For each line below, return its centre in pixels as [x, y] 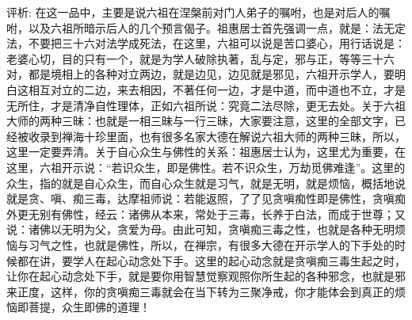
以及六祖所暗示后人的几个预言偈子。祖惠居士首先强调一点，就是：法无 [211, 27]
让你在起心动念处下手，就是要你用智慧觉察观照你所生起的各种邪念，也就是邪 [206, 276]
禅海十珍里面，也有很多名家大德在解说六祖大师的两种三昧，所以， [233, 136]
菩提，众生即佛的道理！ [89, 307]
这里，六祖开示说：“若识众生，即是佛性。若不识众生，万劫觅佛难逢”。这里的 [206, 167]
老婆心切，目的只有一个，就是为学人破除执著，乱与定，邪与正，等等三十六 [200, 58]
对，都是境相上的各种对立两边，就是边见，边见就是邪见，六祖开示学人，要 [200, 74]
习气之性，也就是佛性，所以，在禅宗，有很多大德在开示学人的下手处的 [211, 244]
